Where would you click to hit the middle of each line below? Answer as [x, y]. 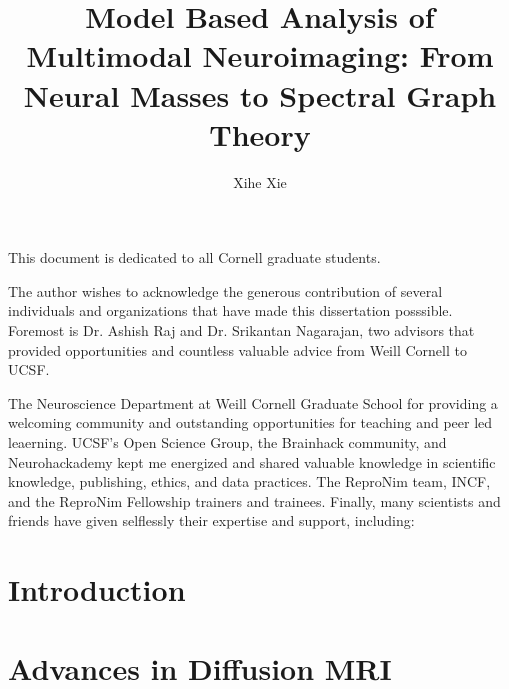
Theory [260, 133]
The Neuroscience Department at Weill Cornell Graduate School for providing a [253, 402]
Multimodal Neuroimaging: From [260, 55]
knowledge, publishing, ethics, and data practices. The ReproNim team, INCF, [249, 481]
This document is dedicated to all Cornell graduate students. [194, 257]
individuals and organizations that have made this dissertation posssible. [230, 310]
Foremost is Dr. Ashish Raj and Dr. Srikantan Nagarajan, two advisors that [241, 330]
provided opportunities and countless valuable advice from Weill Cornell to [237, 349]
